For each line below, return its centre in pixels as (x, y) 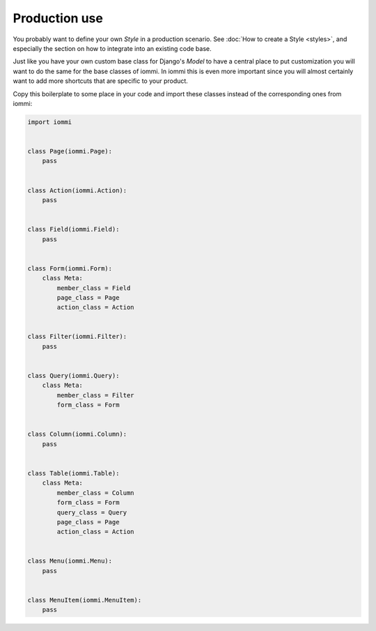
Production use (58, 18)
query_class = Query (92, 512)
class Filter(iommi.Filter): (77, 337)
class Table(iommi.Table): (73, 473)
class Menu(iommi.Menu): (70, 561)
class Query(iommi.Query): (73, 376)
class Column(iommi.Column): (77, 434)
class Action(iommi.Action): (77, 190)
